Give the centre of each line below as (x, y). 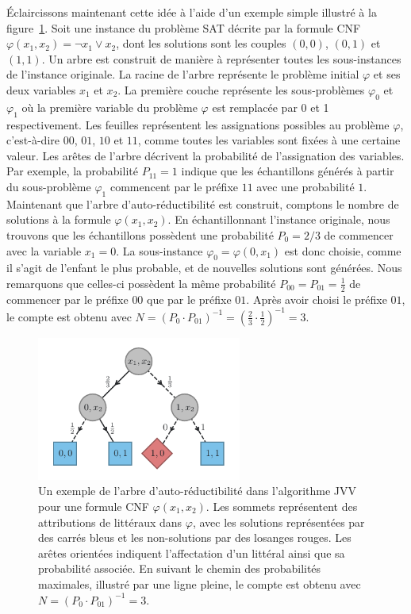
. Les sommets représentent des (282, 507)
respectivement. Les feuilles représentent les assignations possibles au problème (198, 124)
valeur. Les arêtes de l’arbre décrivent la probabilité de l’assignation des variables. (205, 155)
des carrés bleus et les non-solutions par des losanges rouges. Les (195, 537)
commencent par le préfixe (174, 186)
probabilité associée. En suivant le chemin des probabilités (180, 568)
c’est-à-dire (33, 140)
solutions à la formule (59, 219)
